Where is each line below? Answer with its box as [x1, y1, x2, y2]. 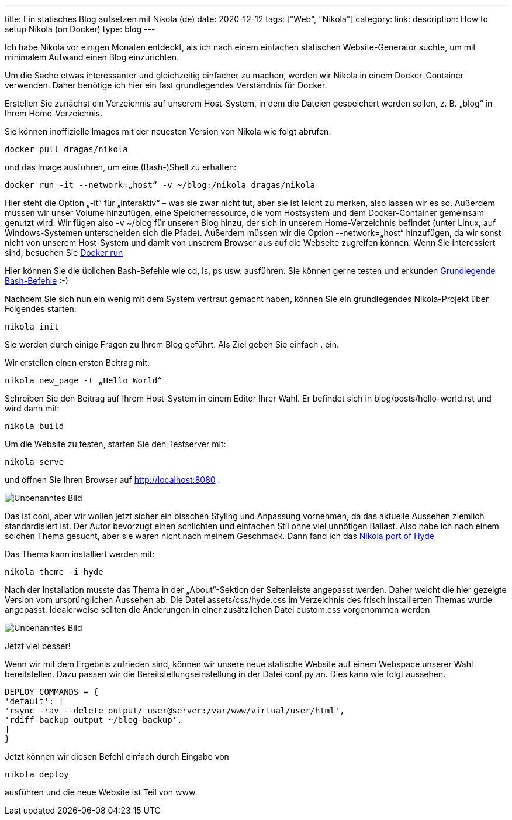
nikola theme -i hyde [5, 567, 103, 577]
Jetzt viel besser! [5, 641, 71, 651]
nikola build [5, 421, 64, 431]
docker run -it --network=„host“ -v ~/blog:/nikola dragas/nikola [5, 180, 316, 190]
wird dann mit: [5, 403, 60, 413]
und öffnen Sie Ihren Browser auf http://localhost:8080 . [5, 475, 220, 485]
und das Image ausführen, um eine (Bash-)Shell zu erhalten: [5, 162, 237, 172]
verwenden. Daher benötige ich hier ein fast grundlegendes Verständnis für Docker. [5, 80, 327, 90]
